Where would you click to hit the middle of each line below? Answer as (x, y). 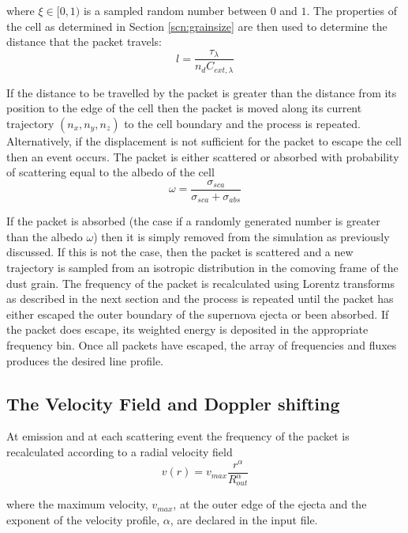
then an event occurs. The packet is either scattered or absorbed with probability (203, 156)
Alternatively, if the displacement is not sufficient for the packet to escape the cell (204, 140)
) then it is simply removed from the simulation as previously (241, 236)
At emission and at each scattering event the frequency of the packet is (178, 436)
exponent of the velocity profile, (83, 520)
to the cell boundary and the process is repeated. (242, 123)
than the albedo (45, 236)
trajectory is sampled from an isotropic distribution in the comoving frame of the (202, 267)
